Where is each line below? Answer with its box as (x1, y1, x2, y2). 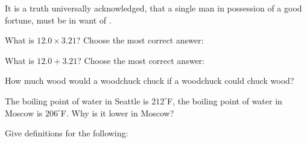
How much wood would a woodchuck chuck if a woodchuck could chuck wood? (5, 74, 294, 87)
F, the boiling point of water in (167, 94, 282, 107)
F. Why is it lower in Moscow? (60, 106, 174, 119)
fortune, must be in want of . (5, 13, 112, 26)
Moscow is (5, 106, 43, 119)
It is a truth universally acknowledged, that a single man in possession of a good (5, 2, 302, 14)
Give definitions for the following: (5, 127, 128, 139)
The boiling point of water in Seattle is (5, 94, 149, 107)
